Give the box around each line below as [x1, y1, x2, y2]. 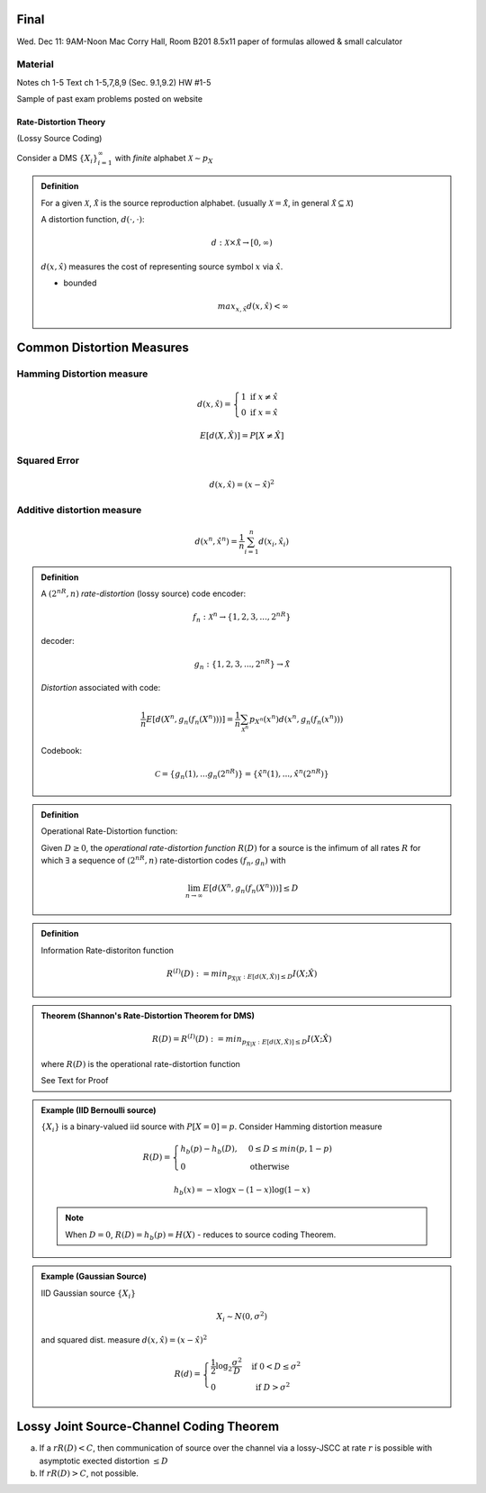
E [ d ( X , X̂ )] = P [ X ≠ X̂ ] [199, 430, 284, 441]
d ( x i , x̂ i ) [257, 536, 290, 548]
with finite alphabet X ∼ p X [114, 152, 213, 166]
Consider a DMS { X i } [16, 152, 98, 166]
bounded [63, 277, 97, 288]
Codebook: [40, 746, 83, 756]
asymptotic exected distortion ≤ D [39, 1455, 168, 1466]
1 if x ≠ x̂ [240, 392, 278, 403]
